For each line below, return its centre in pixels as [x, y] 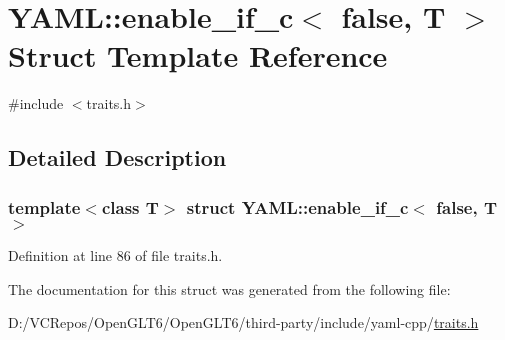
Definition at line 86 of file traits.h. [115, 254]
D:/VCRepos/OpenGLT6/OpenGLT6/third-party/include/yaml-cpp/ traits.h [243, 322]
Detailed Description [117, 157]
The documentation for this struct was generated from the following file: [229, 288]
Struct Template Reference [198, 55]
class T [130, 206]
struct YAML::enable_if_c [297, 206]
